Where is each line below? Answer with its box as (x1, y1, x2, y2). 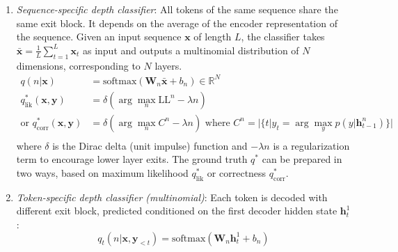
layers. (154, 58, 182, 72)
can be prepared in (262, 152, 342, 166)
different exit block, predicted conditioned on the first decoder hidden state (16, 203, 337, 218)
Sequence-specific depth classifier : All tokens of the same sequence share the (16, 2, 338, 16)
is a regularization (273, 138, 350, 152)
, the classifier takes (241, 29, 325, 44)
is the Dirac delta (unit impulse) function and (52, 138, 248, 152)
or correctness (207, 165, 266, 180)
